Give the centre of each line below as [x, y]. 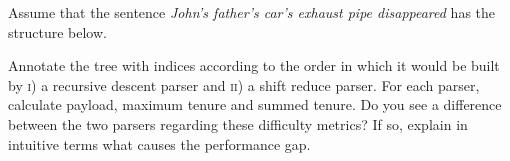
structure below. [57, 31]
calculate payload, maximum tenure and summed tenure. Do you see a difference [255, 104]
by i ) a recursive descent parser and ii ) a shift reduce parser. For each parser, [244, 84]
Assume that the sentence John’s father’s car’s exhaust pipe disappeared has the [252, 12]
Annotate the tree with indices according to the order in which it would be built [254, 65]
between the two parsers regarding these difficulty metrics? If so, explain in [238, 123]
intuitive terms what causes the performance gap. [159, 143]
